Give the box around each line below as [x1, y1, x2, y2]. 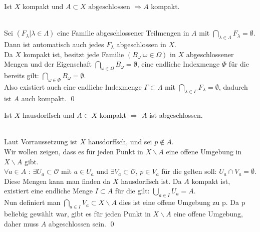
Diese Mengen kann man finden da [4, 175, 111, 186]
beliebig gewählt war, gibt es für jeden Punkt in [4, 208, 151, 218]
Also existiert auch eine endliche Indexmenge [4, 81, 142, 92]
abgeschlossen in [116, 39, 166, 49]
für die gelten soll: [161, 166, 217, 176]
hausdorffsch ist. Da [121, 175, 182, 186]
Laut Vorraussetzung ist [4, 136, 78, 147]
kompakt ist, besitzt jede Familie [23, 49, 124, 59]
